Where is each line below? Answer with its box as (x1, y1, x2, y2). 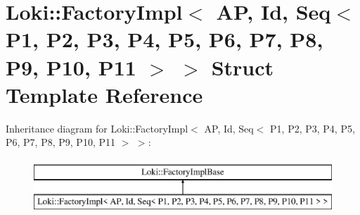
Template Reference (6, 80, 203, 109)
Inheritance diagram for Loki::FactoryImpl (6, 121, 188, 135)
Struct (211, 52, 274, 81)
